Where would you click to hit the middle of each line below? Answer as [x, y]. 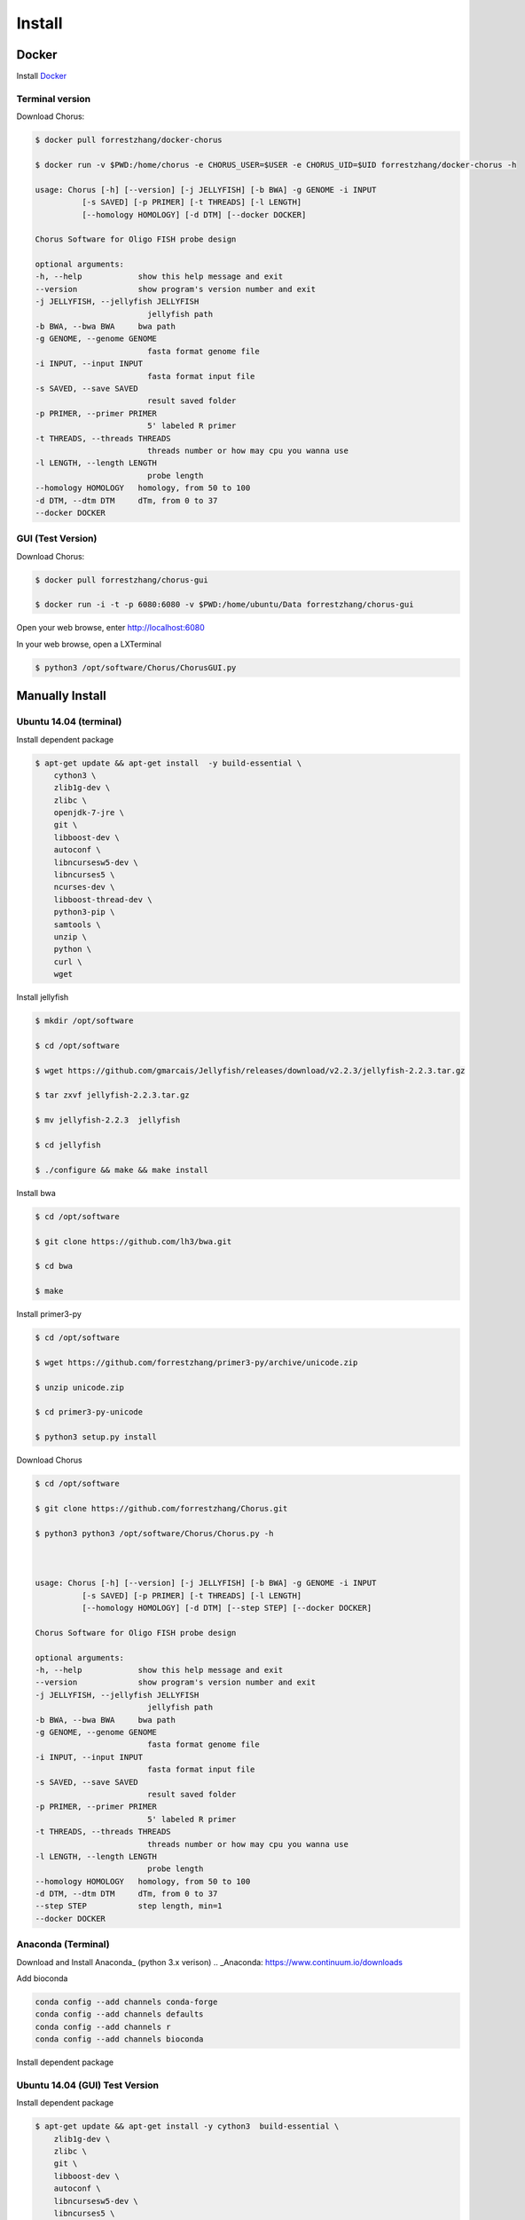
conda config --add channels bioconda [119, 2039]
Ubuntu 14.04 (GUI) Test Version [88, 2085]
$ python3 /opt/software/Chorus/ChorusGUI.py [136, 667]
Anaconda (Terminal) [63, 1945]
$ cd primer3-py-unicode [89, 1412]
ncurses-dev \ [84, 887]
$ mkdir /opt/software [84, 1021]
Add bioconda [42, 1978]
